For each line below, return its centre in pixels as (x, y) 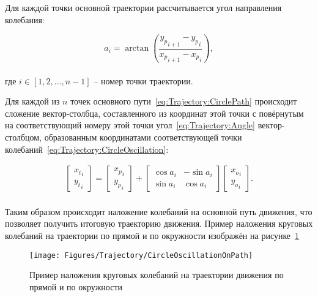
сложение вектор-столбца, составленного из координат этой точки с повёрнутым (154, 113)
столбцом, (24, 137)
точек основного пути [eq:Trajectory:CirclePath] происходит (184, 101)
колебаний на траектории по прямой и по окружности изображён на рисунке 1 (152, 235)
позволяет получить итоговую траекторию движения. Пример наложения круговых (159, 223)
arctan (137, 49)
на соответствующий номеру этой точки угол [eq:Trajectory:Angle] (130, 125)
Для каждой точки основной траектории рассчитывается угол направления (143, 7)
